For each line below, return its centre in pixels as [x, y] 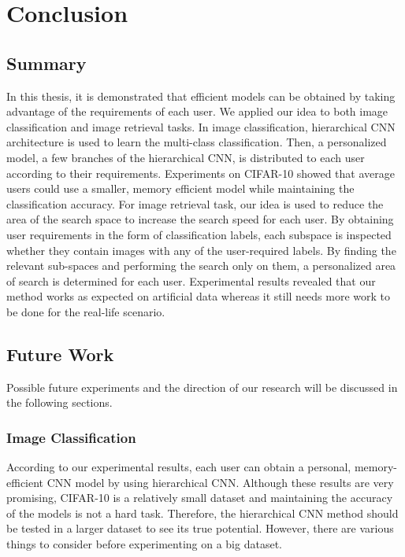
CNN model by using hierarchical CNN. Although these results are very [220, 482]
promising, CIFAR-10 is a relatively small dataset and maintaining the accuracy [200, 498]
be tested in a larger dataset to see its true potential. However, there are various [200, 528]
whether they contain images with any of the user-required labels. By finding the [201, 250]
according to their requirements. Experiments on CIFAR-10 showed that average [201, 173]
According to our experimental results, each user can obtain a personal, [179, 467]
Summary [46, 63]
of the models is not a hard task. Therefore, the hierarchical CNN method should [202, 513]
